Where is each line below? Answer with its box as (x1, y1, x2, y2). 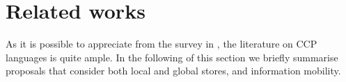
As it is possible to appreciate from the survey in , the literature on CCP (6, 37, 317, 51)
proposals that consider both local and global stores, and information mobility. (6, 63, 341, 78)
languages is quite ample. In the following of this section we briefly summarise (6, 50, 338, 64)
